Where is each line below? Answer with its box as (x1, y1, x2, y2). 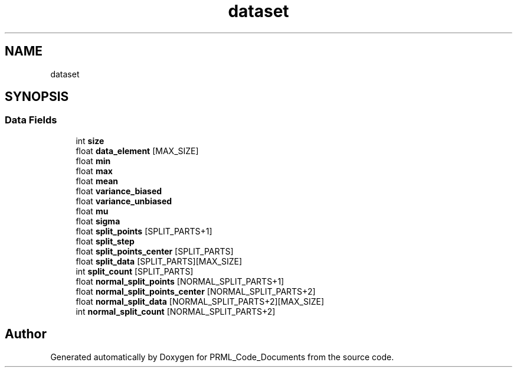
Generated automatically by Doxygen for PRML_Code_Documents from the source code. (50, 351, 394, 362)
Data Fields (5, 114, 57, 126)
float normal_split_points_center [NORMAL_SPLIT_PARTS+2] (76, 286, 316, 296)
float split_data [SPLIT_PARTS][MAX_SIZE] (76, 256, 243, 266)
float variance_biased (76, 185, 162, 196)
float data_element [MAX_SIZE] (76, 145, 199, 156)
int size (76, 135, 104, 146)
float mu (76, 205, 109, 216)
